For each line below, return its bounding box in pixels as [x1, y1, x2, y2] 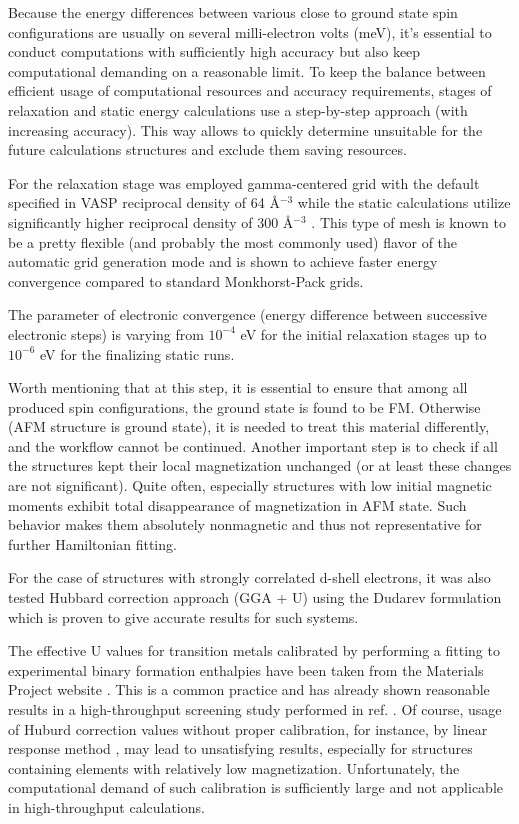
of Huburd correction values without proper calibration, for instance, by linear [8, 718, 488, 739]
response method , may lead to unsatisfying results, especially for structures [8, 738, 473, 759]
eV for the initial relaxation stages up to [240, 323, 487, 344]
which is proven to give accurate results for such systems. [8, 606, 359, 627]
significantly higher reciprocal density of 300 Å [8, 211, 294, 232]
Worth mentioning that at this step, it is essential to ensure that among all [8, 377, 468, 398]
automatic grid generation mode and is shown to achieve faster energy [8, 251, 438, 272]
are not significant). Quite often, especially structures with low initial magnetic [8, 475, 492, 496]
